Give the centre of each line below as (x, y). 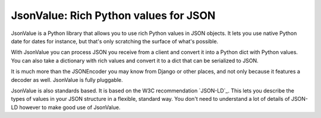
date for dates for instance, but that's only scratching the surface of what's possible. (115, 41)
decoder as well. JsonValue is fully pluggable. (67, 79)
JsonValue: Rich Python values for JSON (113, 15)
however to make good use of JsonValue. (70, 107)
